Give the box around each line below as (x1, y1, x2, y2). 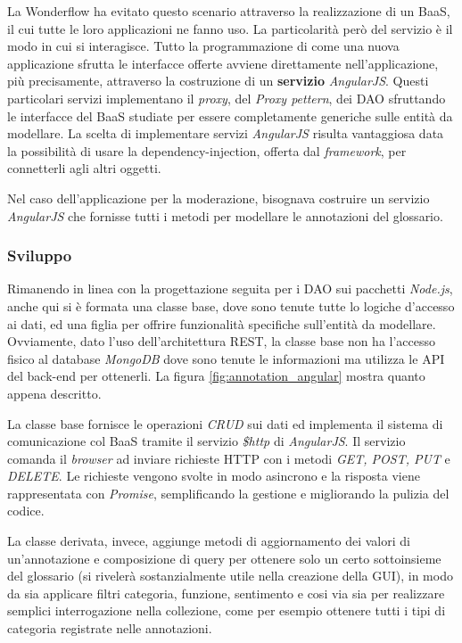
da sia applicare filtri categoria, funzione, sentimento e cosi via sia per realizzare (7, 583, 445, 602)
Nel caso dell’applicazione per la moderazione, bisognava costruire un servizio (7, 188, 430, 207)
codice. (7, 501, 45, 520)
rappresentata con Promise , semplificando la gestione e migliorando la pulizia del (7, 483, 450, 502)
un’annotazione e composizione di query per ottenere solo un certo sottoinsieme (7, 548, 441, 567)
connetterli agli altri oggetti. (7, 159, 161, 177)
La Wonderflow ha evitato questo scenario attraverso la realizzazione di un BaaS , (7, 2, 450, 20)
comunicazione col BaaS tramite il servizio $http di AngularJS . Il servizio (7, 432, 406, 450)
